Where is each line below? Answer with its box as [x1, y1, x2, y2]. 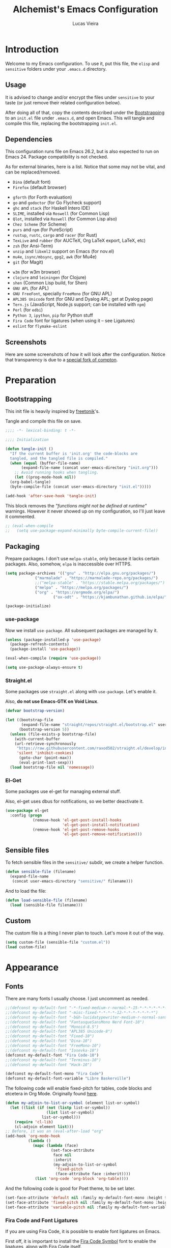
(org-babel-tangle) [10, 479, 51, 485]
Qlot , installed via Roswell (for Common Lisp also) [12, 216, 117, 222]
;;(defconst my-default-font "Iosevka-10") [5, 1047, 99, 1053]
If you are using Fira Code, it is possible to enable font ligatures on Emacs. [5, 1228, 161, 1234]
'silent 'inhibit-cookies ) [16, 751, 74, 756]
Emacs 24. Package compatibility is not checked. [5, 154, 108, 160]
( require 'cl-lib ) [14, 1119, 53, 1124]
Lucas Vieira [72, 20, 99, 26]
